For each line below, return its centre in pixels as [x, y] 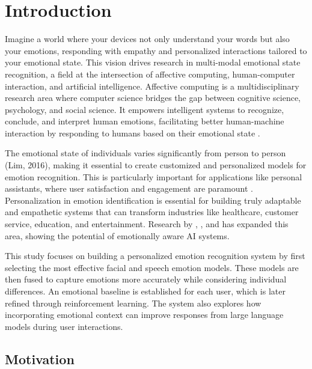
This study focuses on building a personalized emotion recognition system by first [155, 256]
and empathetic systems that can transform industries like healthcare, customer [152, 212]
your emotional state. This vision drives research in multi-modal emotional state [153, 62]
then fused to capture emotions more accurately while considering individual [146, 279]
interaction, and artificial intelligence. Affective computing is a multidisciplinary [152, 86]
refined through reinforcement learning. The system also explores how [133, 303]
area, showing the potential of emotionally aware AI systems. [117, 235]
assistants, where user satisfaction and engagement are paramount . [129, 188]
